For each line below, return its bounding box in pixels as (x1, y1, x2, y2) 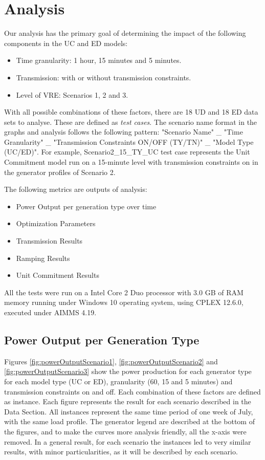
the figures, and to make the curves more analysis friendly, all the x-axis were (4, 426, 247, 436)
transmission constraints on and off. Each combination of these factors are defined (4, 386, 261, 397)
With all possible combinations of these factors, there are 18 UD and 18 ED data (4, 106, 258, 117)
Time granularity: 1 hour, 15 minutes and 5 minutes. (16, 55, 182, 65)
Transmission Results (16, 235, 83, 246)
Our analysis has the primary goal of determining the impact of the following (4, 28, 246, 38)
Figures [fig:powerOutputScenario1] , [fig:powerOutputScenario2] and (4, 356, 218, 366)
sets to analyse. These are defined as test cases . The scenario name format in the (4, 116, 257, 127)
